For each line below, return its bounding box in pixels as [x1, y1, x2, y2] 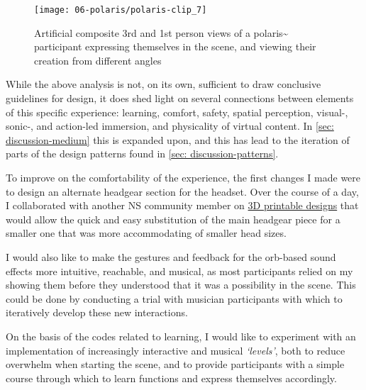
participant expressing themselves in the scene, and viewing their [34, 39, 316, 54]
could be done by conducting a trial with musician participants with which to [6, 291, 343, 306]
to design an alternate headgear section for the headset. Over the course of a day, [6, 184, 359, 199]
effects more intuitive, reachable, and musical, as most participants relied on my [6, 263, 353, 278]
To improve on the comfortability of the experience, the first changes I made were [6, 170, 361, 184]
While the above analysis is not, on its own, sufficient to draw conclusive [6, 77, 321, 91]
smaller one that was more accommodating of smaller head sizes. [6, 225, 287, 240]
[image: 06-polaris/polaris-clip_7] [34, 5, 207, 15]
